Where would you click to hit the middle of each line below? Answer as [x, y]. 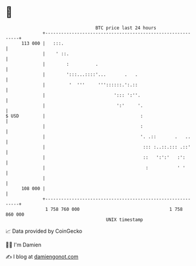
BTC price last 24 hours [126, 28]
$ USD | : [74, 116]
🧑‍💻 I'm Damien [24, 245]
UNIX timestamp [125, 219]
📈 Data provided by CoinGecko [44, 231]
